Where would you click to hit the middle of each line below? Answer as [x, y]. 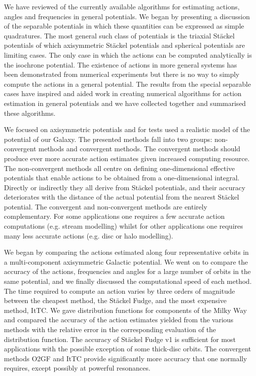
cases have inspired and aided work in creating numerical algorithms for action [123, 93]
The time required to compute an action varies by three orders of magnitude [120, 291]
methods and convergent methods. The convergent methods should [140, 149]
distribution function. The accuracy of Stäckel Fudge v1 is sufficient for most [120, 339]
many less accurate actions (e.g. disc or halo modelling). [89, 235]
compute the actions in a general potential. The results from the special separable [128, 84]
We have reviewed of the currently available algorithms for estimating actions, [122, 6]
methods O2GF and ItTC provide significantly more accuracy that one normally [126, 358]
